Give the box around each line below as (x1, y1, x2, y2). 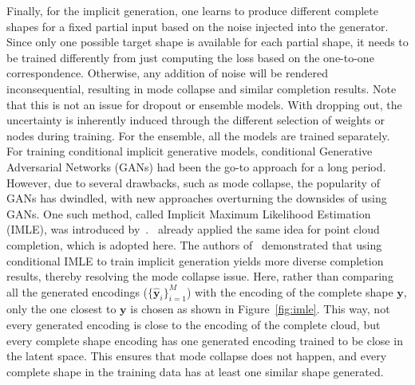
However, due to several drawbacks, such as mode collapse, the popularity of (6, 174, 380, 191)
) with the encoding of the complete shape (186, 283, 393, 300)
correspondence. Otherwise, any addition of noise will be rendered (6, 65, 328, 81)
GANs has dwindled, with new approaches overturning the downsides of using (6, 190, 387, 206)
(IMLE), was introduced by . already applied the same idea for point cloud (6, 221, 380, 238)
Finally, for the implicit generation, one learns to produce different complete (6, 2, 378, 18)
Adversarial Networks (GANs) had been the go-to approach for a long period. (6, 158, 386, 175)
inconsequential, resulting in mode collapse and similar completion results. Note (6, 80, 397, 96)
